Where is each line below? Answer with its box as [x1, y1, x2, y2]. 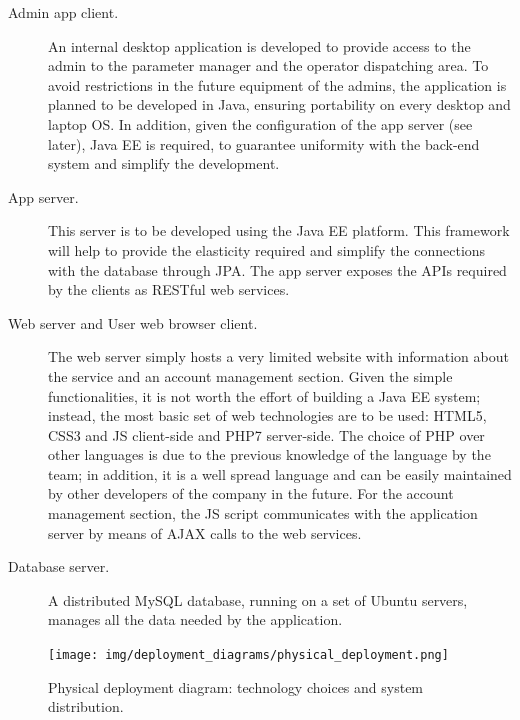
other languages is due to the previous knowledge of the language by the [48, 444, 491, 465]
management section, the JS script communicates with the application [48, 503, 478, 524]
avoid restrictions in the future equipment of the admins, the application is [48, 74, 507, 95]
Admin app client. [8, 2, 119, 22]
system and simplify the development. [48, 153, 280, 174]
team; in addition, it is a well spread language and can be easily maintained [48, 463, 512, 484]
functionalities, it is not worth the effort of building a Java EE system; [48, 385, 481, 406]
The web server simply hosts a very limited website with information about [48, 346, 509, 367]
